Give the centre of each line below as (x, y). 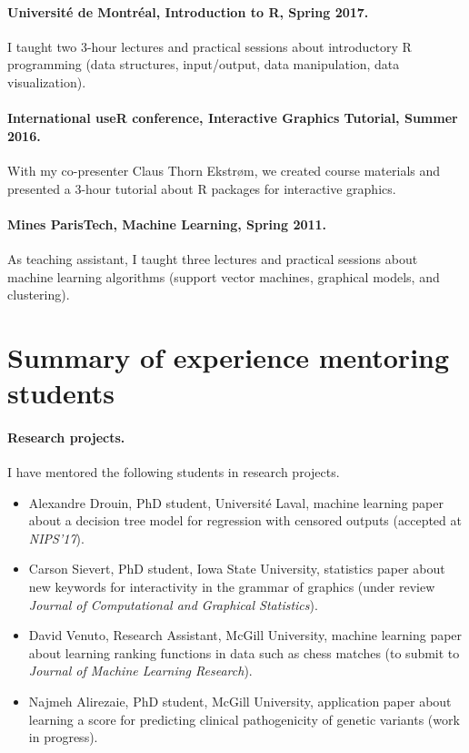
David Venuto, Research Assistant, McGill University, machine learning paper (245, 635)
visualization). (47, 81)
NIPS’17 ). (56, 538)
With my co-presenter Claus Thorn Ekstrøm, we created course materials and (224, 170)
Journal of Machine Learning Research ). (140, 671)
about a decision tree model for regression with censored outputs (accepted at (245, 520)
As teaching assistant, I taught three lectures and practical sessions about (213, 258)
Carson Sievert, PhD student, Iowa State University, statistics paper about (237, 569)
